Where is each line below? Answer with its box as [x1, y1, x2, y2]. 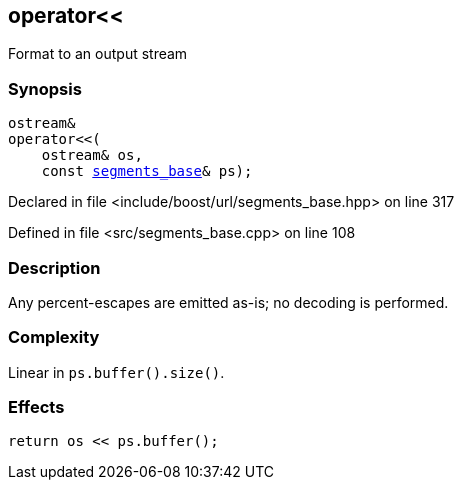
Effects [8, 397, 65, 418]
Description [8, 257, 101, 278]
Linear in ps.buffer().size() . [8, 363, 225, 381]
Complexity [8, 327, 100, 348]
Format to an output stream [8, 45, 188, 63]
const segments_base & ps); [41, 163, 253, 180]
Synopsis [8, 78, 82, 99]
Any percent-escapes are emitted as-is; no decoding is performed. [8, 293, 449, 311]
